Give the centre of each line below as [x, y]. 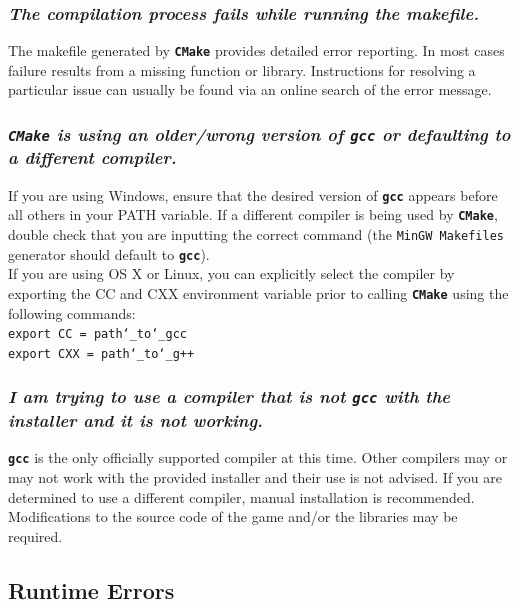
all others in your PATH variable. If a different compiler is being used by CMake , [253, 214]
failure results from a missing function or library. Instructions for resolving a [242, 69]
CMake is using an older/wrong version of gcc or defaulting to [259, 133]
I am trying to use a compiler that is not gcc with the [229, 396]
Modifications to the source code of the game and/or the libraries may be [233, 516]
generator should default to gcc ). [109, 253]
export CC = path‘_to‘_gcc [97, 334]
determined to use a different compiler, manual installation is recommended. [241, 496]
